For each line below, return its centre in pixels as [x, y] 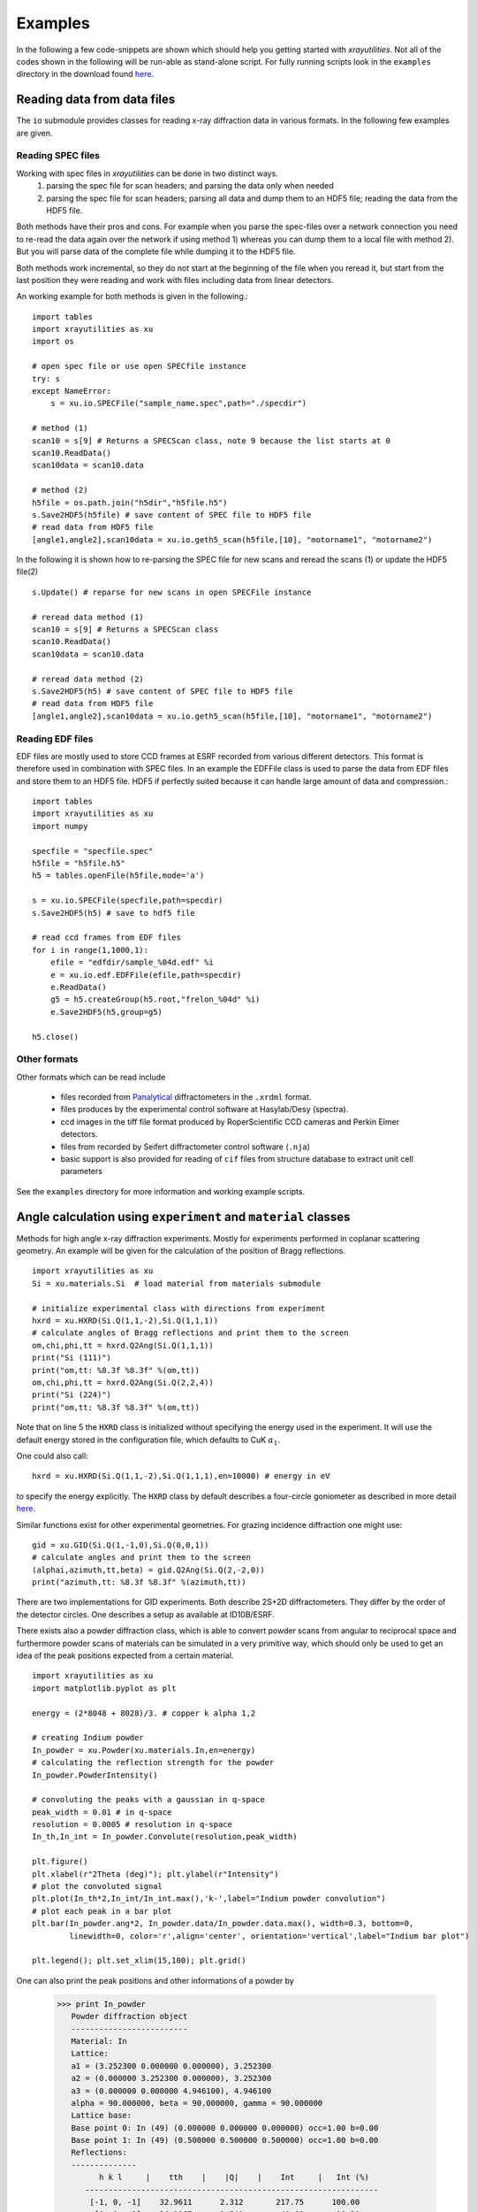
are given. [34, 133]
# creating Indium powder [88, 1738]
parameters [82, 1171]
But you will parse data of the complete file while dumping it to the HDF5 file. [156, 251]
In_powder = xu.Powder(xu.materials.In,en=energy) [144, 1750]
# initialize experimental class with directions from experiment [179, 1308]
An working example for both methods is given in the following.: [132, 296]
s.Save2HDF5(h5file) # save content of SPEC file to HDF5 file [172, 515]
